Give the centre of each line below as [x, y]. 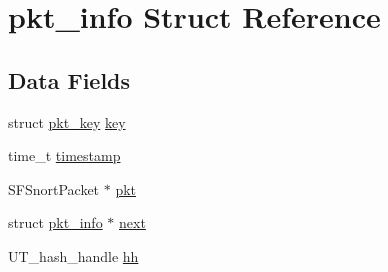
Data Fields [69, 79]
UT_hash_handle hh [73, 255]
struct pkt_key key [67, 121]
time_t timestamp [64, 155]
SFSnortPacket [54, 188]
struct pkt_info [55, 222]
